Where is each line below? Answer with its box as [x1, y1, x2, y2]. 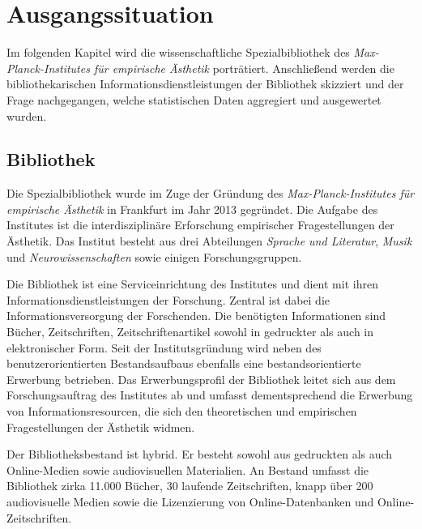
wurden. [6, 107, 47, 124]
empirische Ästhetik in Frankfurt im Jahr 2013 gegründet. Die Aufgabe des [6, 200, 378, 217]
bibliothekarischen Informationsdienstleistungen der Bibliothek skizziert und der [6, 75, 404, 92]
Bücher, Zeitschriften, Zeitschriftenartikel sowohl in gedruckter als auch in [6, 323, 374, 340]
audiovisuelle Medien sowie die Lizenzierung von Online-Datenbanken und [6, 493, 374, 510]
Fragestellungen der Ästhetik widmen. [6, 418, 195, 435]
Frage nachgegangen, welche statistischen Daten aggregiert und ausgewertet [6, 91, 382, 108]
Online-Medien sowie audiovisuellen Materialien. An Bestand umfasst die [6, 461, 369, 478]
